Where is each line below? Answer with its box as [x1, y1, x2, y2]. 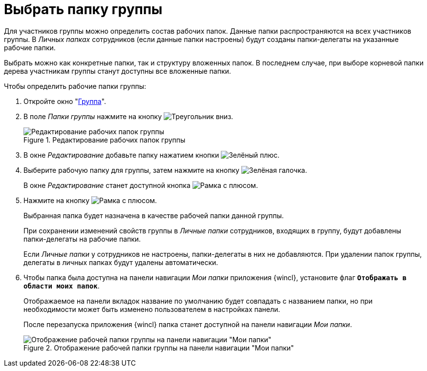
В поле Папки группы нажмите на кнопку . [23, 112, 234, 121]
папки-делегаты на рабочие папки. [23, 234, 141, 243]
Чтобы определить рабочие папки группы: [4, 82, 147, 90]
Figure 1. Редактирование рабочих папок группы [23, 135, 186, 144]
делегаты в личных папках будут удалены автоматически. [23, 258, 218, 267]
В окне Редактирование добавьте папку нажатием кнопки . [23, 150, 280, 159]
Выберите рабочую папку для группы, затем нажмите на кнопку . [23, 165, 307, 174]
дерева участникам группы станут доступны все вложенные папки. [4, 66, 231, 75]
